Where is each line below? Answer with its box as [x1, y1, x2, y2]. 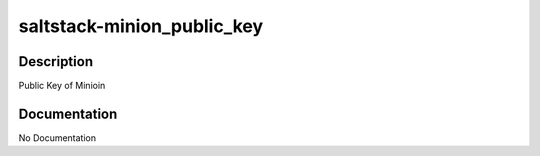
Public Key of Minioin [18, 80, 106, 92]
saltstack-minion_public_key [18, 15, 264, 37]
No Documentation [18, 131, 97, 144]
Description [18, 53, 94, 70]
